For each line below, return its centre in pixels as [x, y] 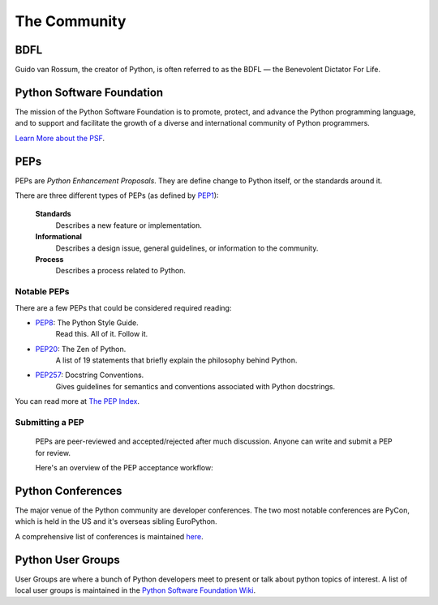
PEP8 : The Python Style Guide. [87, 322]
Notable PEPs [42, 292]
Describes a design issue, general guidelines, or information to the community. [187, 248]
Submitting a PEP [49, 423]
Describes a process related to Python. [121, 271]
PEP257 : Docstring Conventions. [90, 375]
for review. [53, 453]
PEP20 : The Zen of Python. [81, 349]
